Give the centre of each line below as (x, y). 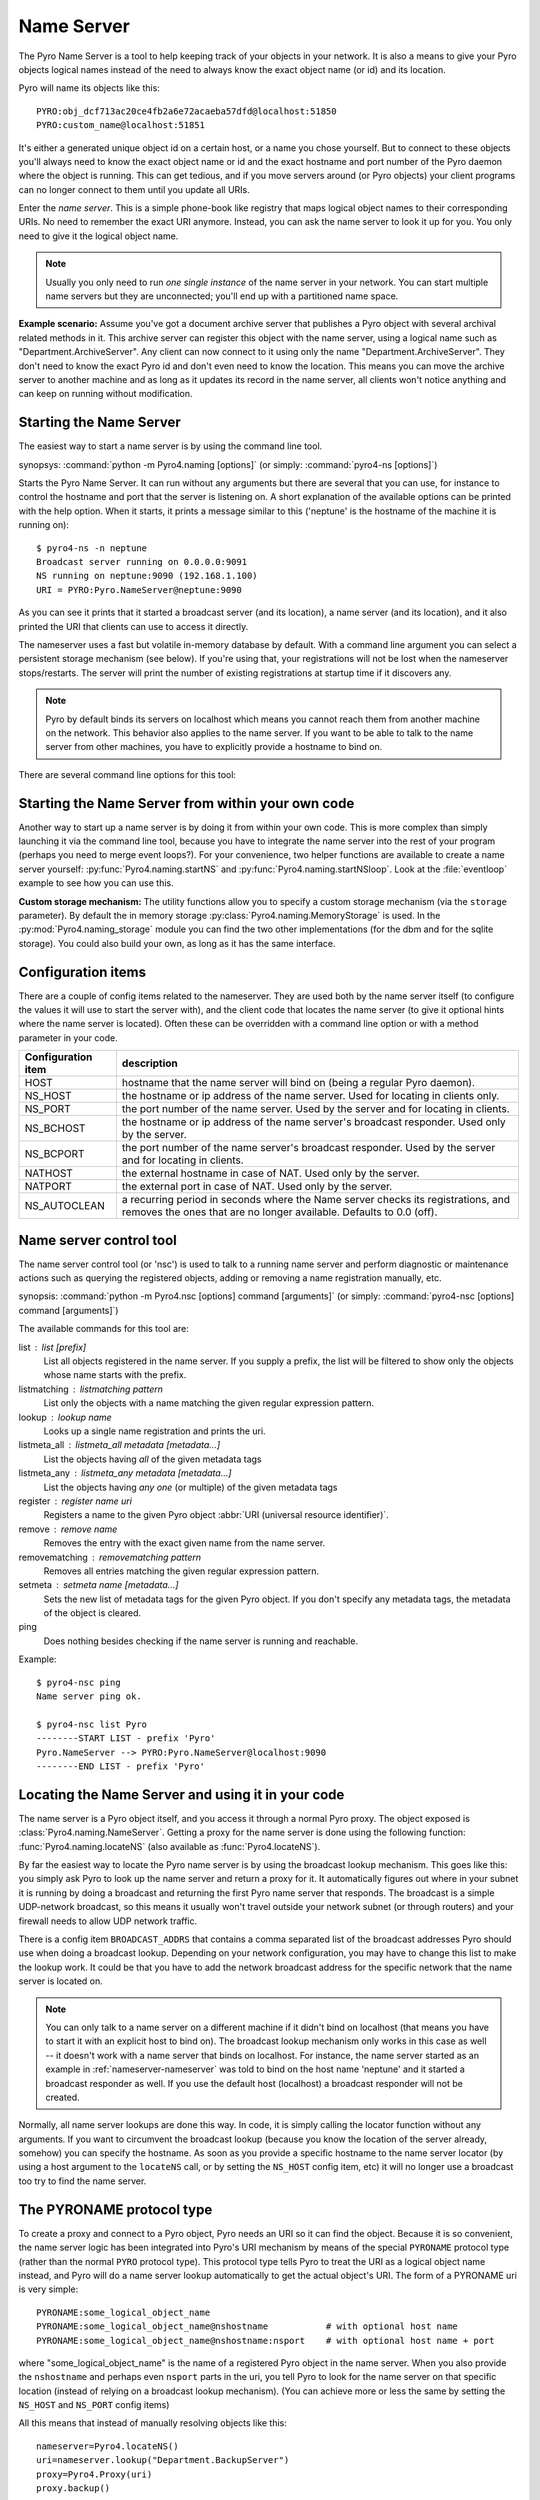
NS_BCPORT (54, 1154)
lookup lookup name (65, 1417)
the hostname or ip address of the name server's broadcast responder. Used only (313, 1122)
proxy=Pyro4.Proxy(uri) (94, 2474)
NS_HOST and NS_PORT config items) (94, 2405)
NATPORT (48, 1187)
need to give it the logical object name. (98, 236)
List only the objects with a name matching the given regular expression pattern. (209, 1403)
